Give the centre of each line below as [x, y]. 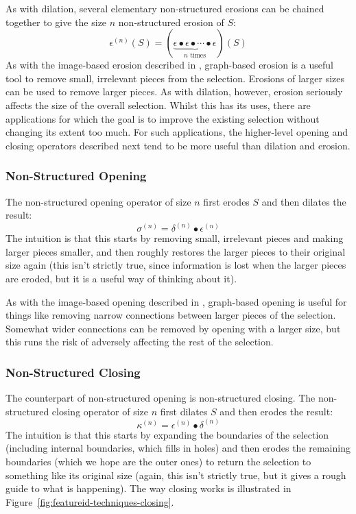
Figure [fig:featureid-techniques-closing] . [90, 501]
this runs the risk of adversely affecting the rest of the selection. [140, 342]
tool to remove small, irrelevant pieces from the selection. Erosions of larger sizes [175, 78]
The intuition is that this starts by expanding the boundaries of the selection [167, 434]
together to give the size [56, 22]
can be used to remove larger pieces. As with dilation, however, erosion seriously [174, 91]
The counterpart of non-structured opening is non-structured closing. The [161, 398]
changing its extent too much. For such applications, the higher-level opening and [177, 132]
